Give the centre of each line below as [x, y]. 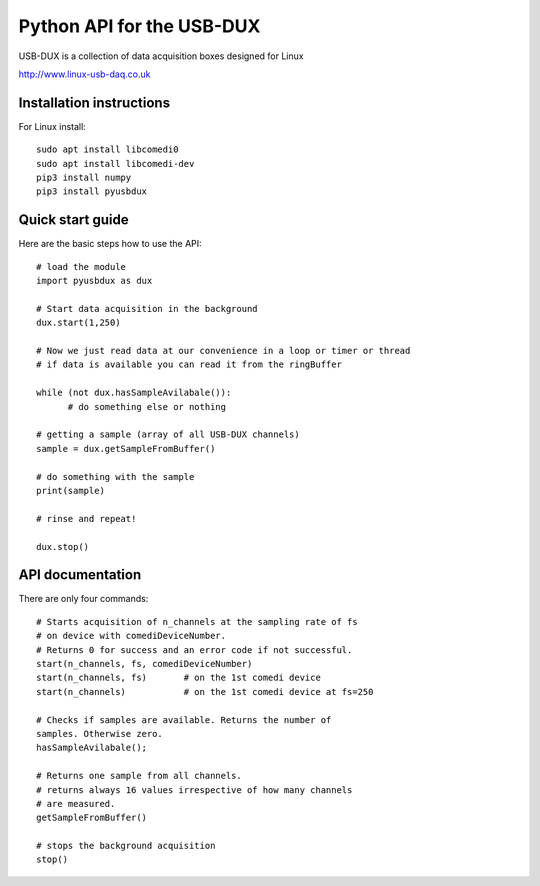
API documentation [80, 575]
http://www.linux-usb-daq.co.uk [84, 74]
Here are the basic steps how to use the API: [110, 244]
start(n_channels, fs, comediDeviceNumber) [144, 663]
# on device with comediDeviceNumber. [131, 636]
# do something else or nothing [147, 406]
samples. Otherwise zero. [100, 733]
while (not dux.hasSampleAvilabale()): [134, 393]
